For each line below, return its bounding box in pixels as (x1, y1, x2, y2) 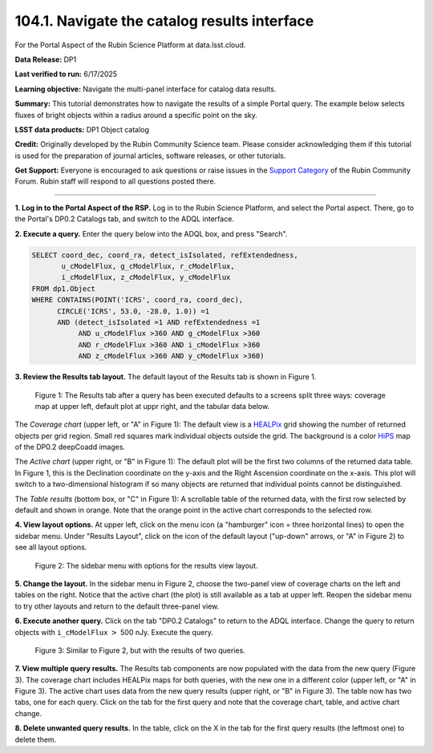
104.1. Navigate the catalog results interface (14, 12, 314, 30)
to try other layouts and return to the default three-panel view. (14, 601, 220, 611)
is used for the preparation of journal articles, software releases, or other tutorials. (14, 151, 286, 160)
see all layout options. (14, 542, 87, 553)
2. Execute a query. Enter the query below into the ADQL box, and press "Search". (14, 229, 288, 238)
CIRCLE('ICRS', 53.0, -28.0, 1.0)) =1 (57, 306, 210, 316)
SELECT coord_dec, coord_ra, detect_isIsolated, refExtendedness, (31, 250, 298, 260)
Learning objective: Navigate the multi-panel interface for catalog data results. (14, 84, 277, 94)
